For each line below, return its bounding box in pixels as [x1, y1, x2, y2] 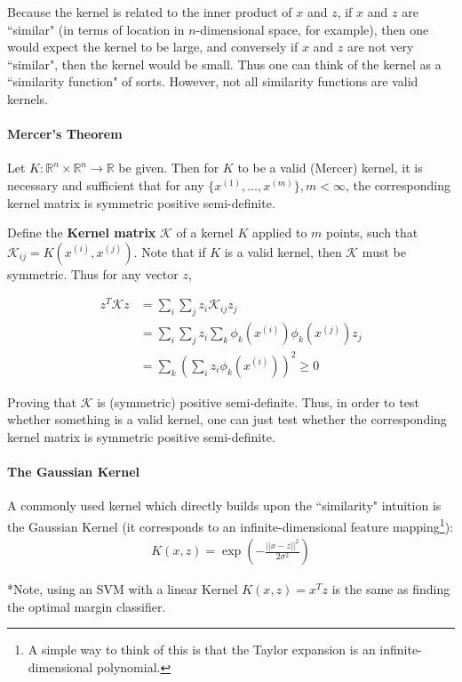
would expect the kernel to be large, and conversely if [7, 37, 299, 56]
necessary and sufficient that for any [7, 175, 204, 194]
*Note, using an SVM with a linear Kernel [7, 580, 238, 598]
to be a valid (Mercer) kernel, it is [237, 158, 423, 177]
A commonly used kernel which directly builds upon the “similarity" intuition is [7, 496, 442, 515]
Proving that [7, 392, 77, 411]
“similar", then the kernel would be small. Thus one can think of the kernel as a [7, 54, 442, 73]
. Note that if [133, 242, 206, 261]
